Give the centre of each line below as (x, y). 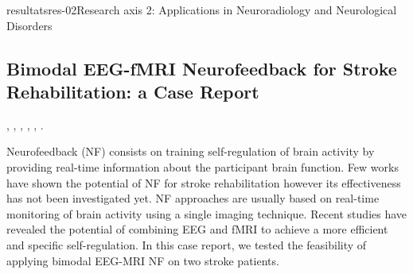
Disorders (29, 25)
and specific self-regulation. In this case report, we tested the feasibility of (187, 244)
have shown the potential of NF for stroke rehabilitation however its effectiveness (204, 182)
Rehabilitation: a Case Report (133, 91)
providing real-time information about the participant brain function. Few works (203, 166)
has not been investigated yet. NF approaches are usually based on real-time (193, 198)
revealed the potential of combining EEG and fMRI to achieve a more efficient (197, 229)
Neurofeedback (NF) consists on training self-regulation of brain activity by (191, 151)
